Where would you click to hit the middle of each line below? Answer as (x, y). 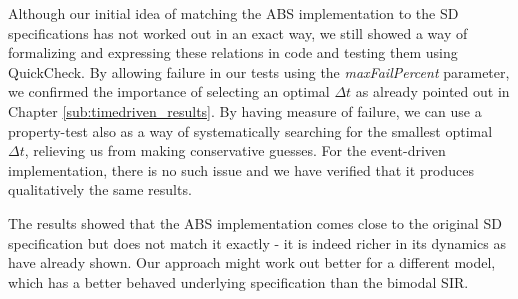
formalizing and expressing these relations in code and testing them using (233, 52)
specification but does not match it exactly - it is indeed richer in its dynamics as (257, 242)
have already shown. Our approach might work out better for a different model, (252, 262)
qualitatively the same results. (100, 189)
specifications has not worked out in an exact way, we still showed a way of (238, 32)
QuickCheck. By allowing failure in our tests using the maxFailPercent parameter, (259, 71)
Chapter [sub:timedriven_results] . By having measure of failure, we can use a (245, 110)
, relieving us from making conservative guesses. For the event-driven (235, 150)
